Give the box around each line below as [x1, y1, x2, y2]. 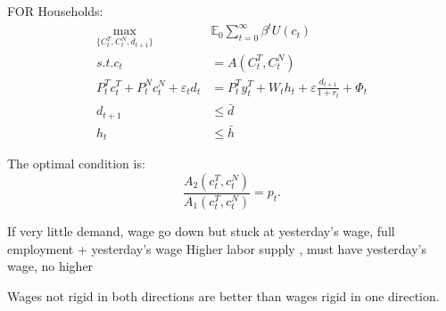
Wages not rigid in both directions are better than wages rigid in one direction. [7, 286, 440, 305]
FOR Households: [7, 2, 103, 20]
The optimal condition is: [7, 154, 145, 173]
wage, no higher [7, 257, 94, 275]
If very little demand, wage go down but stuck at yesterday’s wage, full [7, 221, 395, 240]
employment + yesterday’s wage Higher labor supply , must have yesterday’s [7, 239, 426, 258]
